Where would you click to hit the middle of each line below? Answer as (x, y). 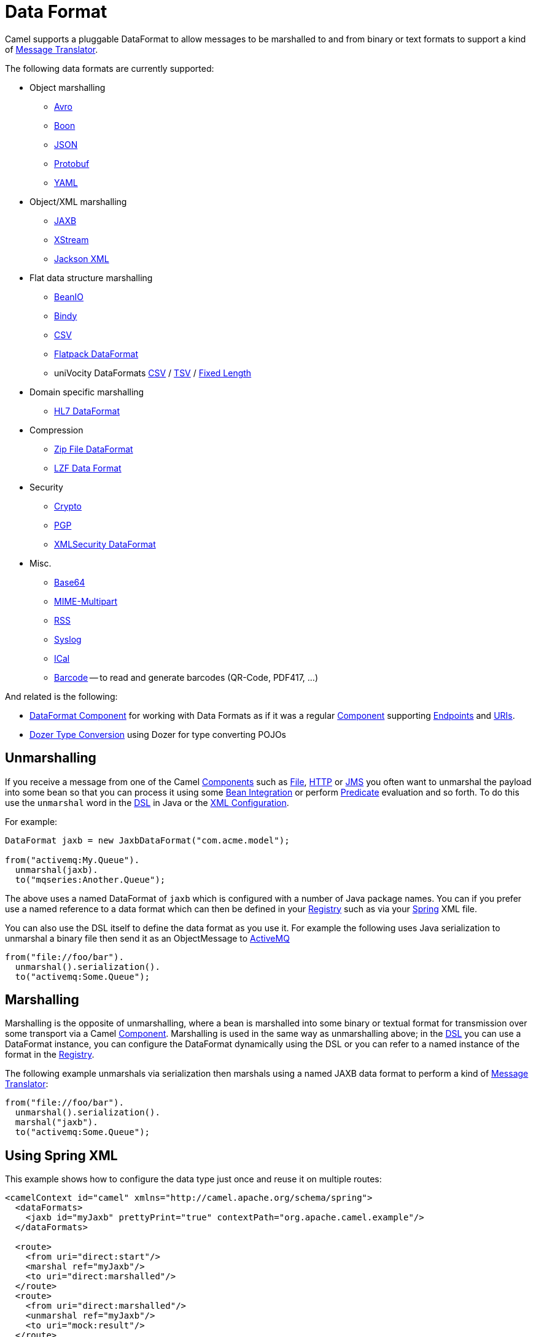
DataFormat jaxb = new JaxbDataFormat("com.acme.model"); (147, 840)
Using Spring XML (61, 1155)
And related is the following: (61, 696)
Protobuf (72, 163)
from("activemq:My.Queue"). (72, 860)
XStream (72, 239)
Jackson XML (82, 258)
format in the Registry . (50, 1055)
